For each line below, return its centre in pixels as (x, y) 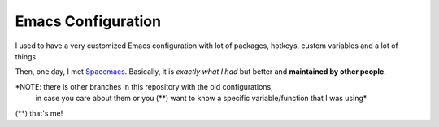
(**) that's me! (39, 113)
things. (26, 56)
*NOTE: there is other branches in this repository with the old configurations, (144, 86)
